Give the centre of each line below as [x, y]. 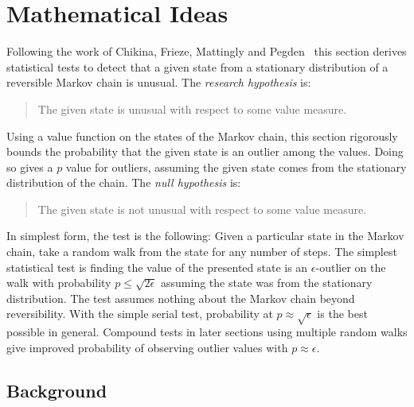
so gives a [30, 167]
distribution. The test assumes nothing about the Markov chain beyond [181, 298]
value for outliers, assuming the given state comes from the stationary [236, 167]
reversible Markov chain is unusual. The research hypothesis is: [159, 82]
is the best [342, 314]
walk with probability [59, 283]
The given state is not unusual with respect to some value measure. [202, 209]
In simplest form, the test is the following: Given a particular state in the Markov [205, 236]
